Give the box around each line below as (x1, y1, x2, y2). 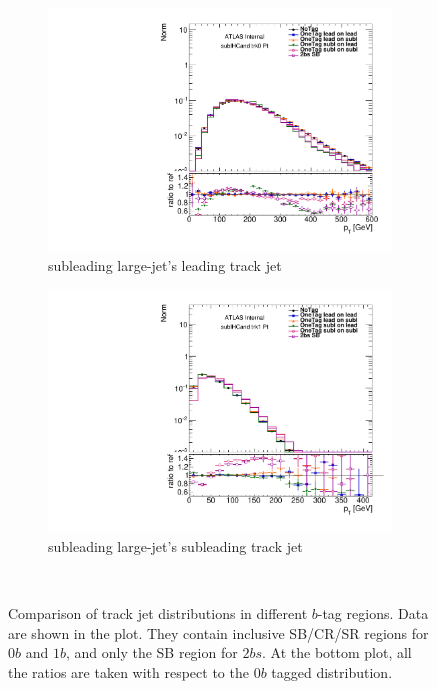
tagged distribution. (271, 661, 393, 682)
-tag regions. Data (317, 603, 429, 624)
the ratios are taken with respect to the (8, 661, 249, 682)
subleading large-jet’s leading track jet (48, 254, 282, 275)
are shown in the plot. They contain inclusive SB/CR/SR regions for (8, 622, 429, 643)
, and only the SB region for (65, 642, 238, 663)
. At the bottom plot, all (262, 642, 412, 663)
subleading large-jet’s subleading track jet (48, 536, 303, 556)
